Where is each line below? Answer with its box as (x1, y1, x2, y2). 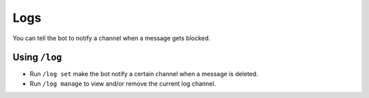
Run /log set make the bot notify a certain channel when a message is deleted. (29, 70, 259, 78)
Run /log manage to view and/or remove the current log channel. (29, 79, 217, 88)
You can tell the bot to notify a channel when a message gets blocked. (12, 34, 211, 42)
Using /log (12, 52, 62, 63)
